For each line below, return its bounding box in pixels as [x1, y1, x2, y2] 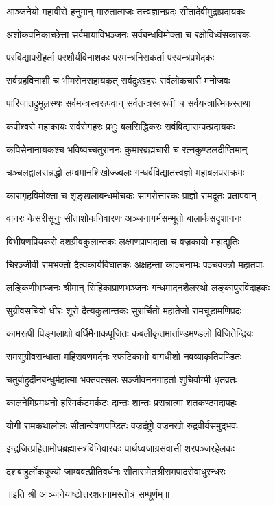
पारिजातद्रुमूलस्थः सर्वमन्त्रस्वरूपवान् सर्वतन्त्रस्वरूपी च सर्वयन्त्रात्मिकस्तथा [6, 96, 251, 110]
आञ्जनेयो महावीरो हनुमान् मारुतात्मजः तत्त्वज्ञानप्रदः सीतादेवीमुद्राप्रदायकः [6, 4, 246, 18]
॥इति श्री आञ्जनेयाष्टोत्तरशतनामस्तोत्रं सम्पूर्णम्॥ [6, 487, 169, 501]
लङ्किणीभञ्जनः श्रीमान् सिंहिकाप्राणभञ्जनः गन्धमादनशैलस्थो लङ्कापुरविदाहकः [6, 280, 270, 294]
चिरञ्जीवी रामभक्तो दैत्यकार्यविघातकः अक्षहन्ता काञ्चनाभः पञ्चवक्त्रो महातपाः [6, 257, 264, 271]
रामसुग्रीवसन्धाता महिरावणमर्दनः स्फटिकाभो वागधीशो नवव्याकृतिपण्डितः [6, 349, 242, 363]
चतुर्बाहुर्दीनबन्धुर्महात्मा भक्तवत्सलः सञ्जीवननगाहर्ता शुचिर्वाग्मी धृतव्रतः [6, 372, 237, 386]
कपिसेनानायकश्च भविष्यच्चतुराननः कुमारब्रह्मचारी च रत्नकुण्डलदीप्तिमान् [6, 142, 248, 156]
